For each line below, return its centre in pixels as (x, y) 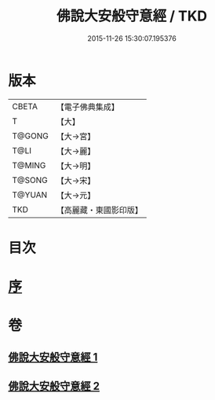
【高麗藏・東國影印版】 (99, 210)
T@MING (29, 165)
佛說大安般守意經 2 (54, 386)
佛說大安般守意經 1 (53, 357)
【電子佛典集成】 (87, 107)
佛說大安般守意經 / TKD (132, 16)
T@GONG (30, 136)
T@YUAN (30, 195)
